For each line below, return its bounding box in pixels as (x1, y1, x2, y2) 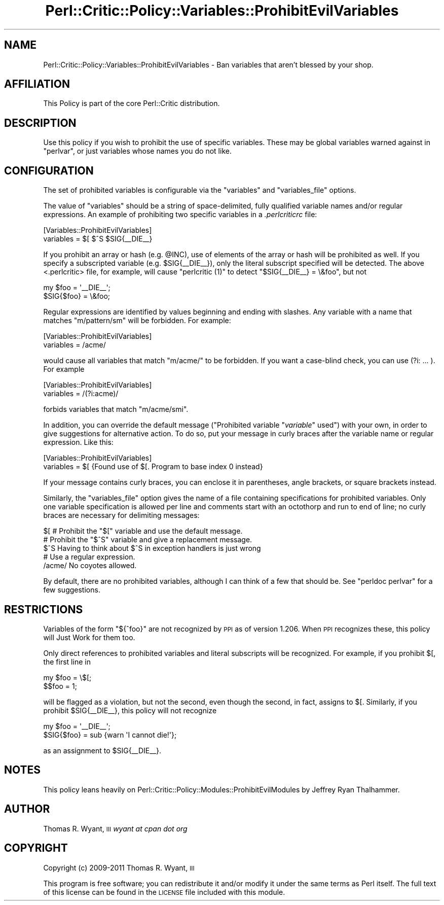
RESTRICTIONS (4, 603, 83, 616)
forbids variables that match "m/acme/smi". (43, 405, 189, 414)
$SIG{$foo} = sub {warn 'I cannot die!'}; (43, 730, 177, 739)
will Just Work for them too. (43, 633, 135, 642)
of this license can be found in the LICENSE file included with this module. (43, 887, 285, 896)
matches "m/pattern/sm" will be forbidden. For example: (43, 316, 231, 325)
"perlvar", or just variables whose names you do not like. (43, 147, 232, 156)
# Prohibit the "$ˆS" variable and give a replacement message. (43, 535, 252, 544)
